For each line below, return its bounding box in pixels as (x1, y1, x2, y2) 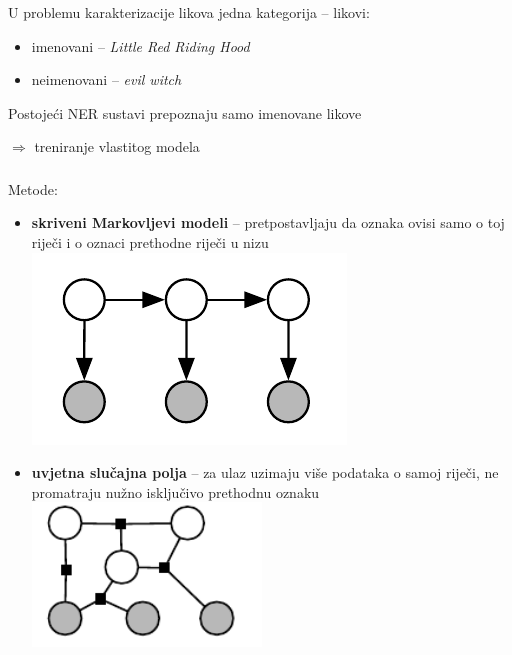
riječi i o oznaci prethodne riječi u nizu (31, 232, 269, 252)
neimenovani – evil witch (31, 69, 182, 90)
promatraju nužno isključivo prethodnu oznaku (31, 481, 320, 502)
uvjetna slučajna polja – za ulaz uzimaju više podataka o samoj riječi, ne (31, 462, 499, 483)
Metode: (8, 178, 58, 199)
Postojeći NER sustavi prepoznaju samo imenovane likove (8, 102, 362, 123)
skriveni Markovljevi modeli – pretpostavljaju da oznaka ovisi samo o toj (31, 212, 505, 233)
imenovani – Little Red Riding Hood (31, 35, 250, 56)
